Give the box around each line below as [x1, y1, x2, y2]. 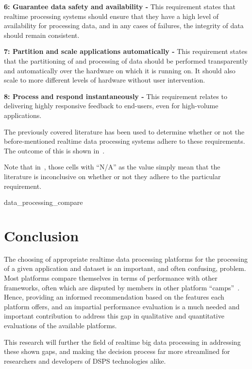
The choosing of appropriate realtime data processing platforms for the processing [4, 253, 248, 264]
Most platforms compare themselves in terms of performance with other [4, 273, 218, 283]
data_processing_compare [4, 197, 83, 207]
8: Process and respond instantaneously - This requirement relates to [4, 91, 227, 101]
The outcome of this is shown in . [4, 145, 105, 155]
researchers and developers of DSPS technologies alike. [4, 355, 166, 366]
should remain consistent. [4, 30, 80, 40]
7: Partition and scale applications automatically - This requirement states [4, 46, 248, 56]
